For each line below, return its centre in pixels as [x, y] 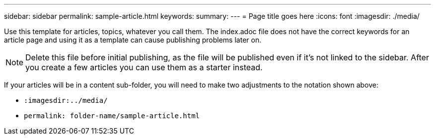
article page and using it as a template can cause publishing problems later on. [133, 40]
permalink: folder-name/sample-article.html [112, 116]
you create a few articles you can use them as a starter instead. [144, 67]
